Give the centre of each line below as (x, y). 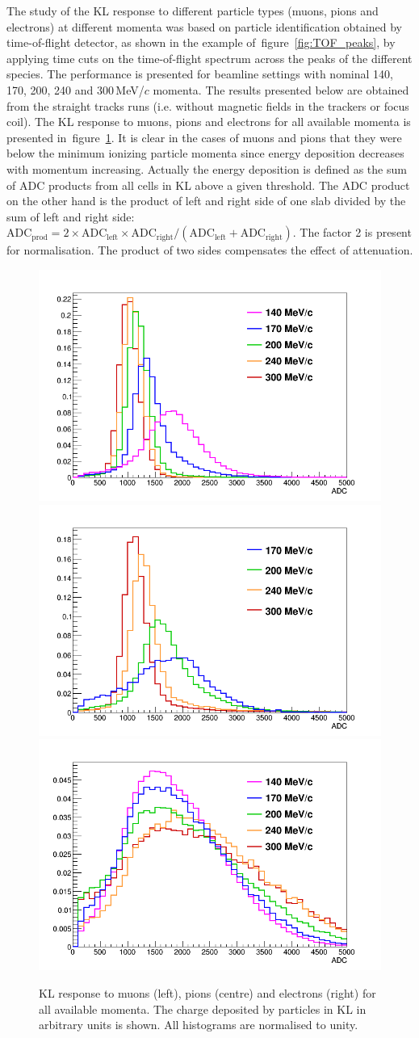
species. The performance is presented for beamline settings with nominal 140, (200, 74)
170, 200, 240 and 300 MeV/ (75, 89)
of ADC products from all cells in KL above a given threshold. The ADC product (208, 185)
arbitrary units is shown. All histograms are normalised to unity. (199, 1025)
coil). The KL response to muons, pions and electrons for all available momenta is (209, 122)
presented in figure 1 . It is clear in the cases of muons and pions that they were (204, 137)
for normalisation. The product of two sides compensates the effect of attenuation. (210, 250)
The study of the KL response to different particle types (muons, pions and (193, 11)
